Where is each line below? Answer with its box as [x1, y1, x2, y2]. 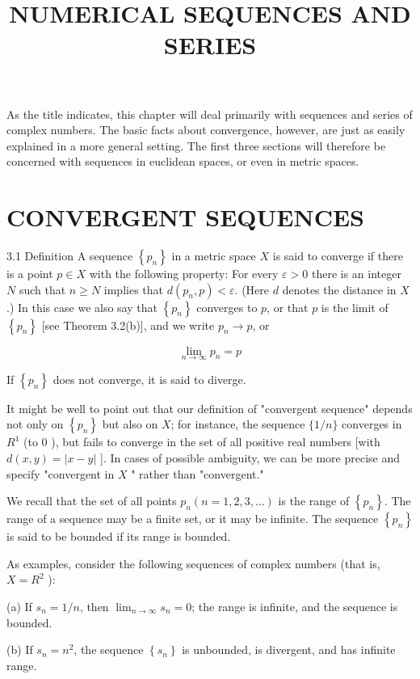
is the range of [278, 492, 350, 509]
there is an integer [311, 265, 401, 282]
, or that [267, 298, 309, 315]
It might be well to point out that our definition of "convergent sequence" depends [6, 399, 413, 416]
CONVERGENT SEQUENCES [6, 200, 364, 234]
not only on [6, 415, 64, 432]
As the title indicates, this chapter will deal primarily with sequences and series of [6, 105, 413, 122]
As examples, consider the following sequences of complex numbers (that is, [6, 555, 380, 571]
